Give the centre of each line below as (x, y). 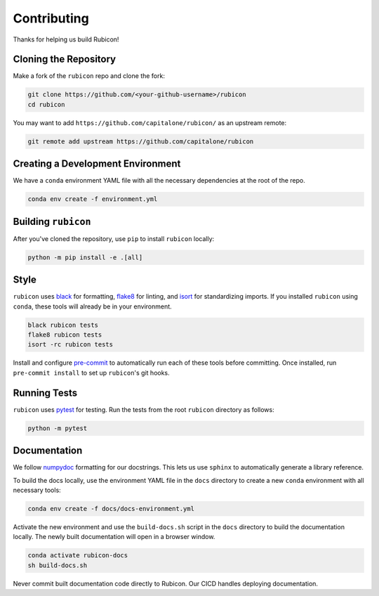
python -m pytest (58, 428)
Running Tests (45, 393)
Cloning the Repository (64, 59)
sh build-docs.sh (58, 565)
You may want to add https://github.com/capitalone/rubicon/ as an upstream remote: (150, 122)
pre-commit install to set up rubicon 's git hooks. (91, 372)
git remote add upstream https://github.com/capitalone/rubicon (141, 141)
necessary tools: (37, 490)
